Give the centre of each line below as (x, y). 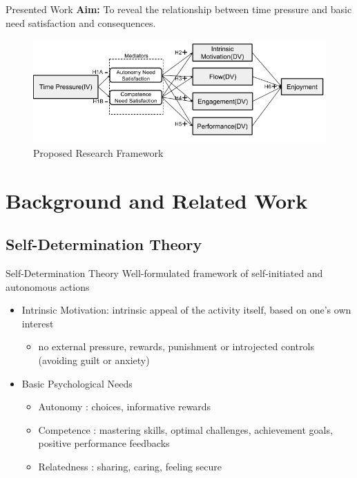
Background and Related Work (157, 200)
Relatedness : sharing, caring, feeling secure (130, 467)
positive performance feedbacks (104, 443)
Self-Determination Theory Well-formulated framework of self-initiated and (164, 273)
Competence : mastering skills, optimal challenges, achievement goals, (185, 429)
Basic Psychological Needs (77, 383)
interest (38, 323)
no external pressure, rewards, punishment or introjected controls (176, 346)
